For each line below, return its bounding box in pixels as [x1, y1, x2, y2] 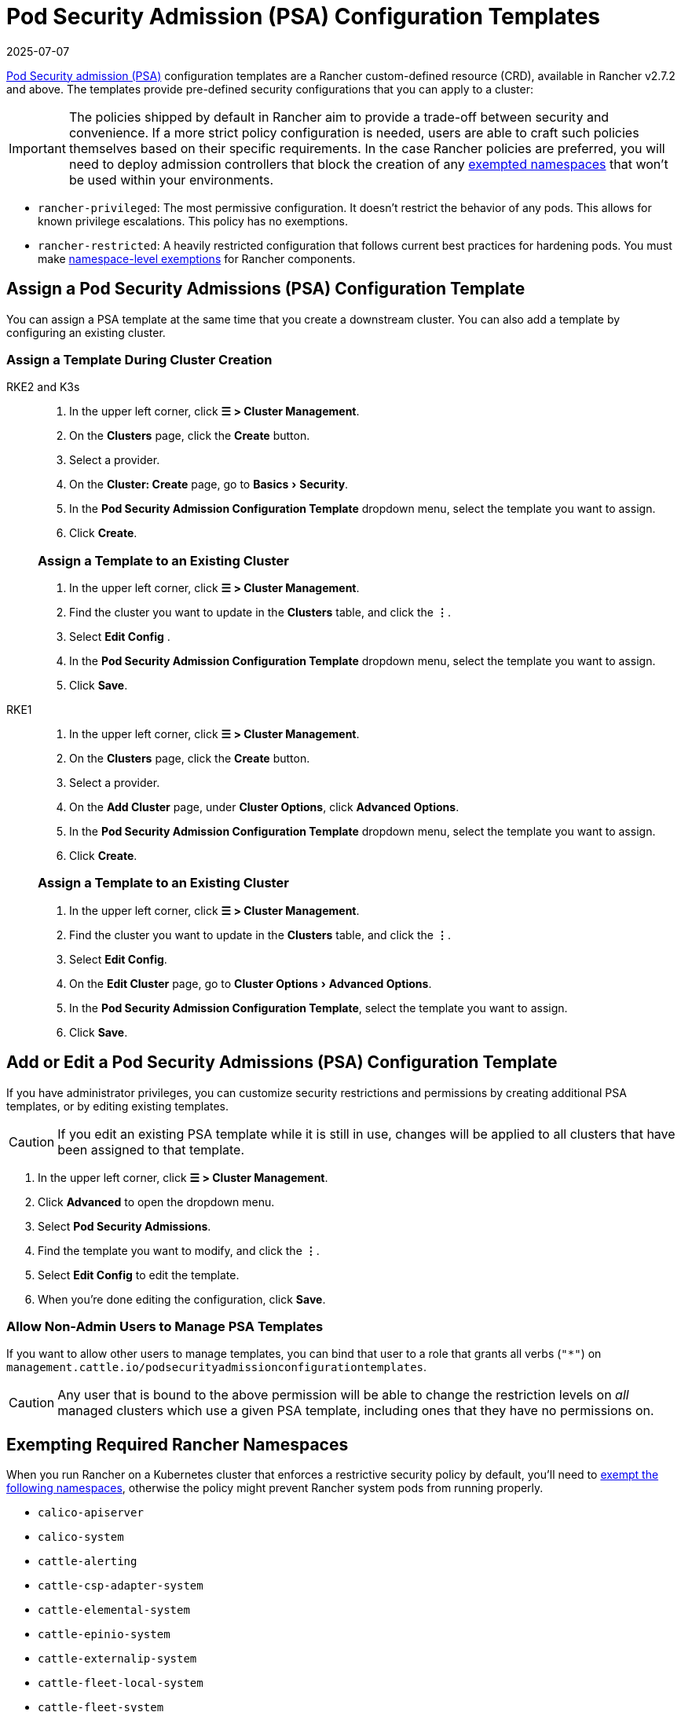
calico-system [38, 1531, 124, 1544]
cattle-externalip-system [38, 1652, 197, 1666]
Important [9, 140, 66, 156]
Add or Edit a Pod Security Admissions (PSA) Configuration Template [6, 1052, 558, 1073]
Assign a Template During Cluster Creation [6, 351, 273, 368]
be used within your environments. [68, 171, 274, 188]
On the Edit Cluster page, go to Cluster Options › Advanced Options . [69, 976, 432, 990]
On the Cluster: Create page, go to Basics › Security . [69, 477, 349, 492]
